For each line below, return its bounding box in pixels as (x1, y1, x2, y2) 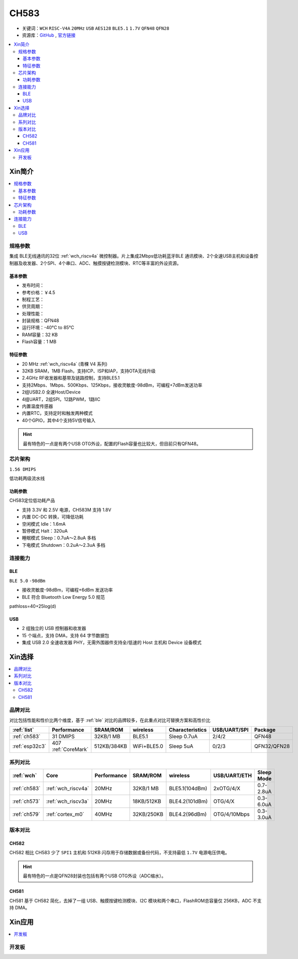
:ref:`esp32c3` (12, 743, 46, 750)
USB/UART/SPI (212, 726, 249, 733)
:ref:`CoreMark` (52, 746, 89, 753)
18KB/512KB (132, 798, 161, 805)
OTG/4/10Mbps (213, 810, 250, 817)
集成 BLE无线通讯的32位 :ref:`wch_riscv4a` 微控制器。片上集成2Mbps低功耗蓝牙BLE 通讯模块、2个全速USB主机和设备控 (9, 253, 259, 259)
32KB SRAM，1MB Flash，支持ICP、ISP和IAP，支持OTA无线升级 (22, 368, 156, 374)
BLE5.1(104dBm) (169, 785, 208, 792)
